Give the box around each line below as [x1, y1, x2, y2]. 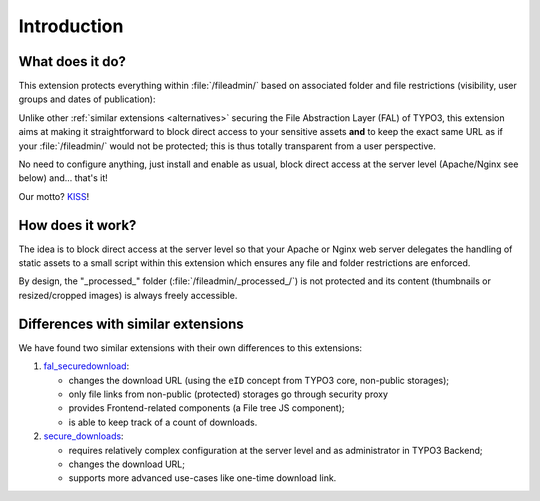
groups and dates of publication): [18, 93, 156, 105]
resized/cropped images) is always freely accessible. [18, 289, 238, 301]
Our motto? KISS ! [18, 190, 90, 202]
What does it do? [18, 53, 127, 70]
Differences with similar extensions [18, 315, 244, 332]
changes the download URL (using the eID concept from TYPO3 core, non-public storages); [68, 374, 450, 386]
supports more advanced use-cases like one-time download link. [68, 472, 337, 484]
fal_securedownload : [43, 360, 130, 372]
